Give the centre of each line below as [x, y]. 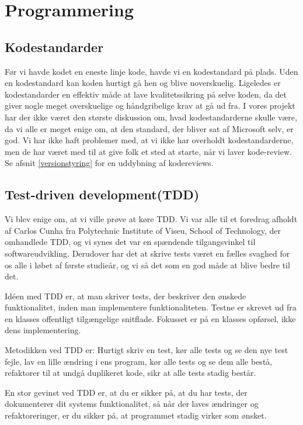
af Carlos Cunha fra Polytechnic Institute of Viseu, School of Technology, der [143, 230]
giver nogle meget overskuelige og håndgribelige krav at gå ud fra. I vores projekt [150, 106]
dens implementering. [43, 330]
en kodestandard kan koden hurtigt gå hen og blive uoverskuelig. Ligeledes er [143, 83]
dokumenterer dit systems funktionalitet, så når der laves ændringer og [132, 404]
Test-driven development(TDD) [102, 194]
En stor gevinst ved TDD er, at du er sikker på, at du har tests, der [126, 392]
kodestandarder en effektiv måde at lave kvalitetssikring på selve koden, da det [146, 94]
